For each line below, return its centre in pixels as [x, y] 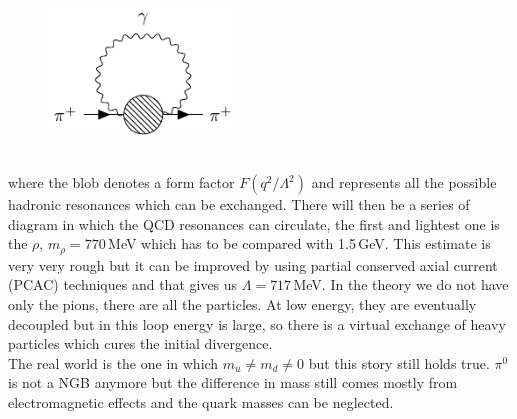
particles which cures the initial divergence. [140, 343]
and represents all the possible [404, 182]
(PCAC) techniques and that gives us [123, 284]
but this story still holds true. [399, 362]
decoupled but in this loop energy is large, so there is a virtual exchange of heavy [257, 323]
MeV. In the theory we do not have [401, 284]
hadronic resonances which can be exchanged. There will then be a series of [239, 204]
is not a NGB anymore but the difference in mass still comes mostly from [233, 382]
